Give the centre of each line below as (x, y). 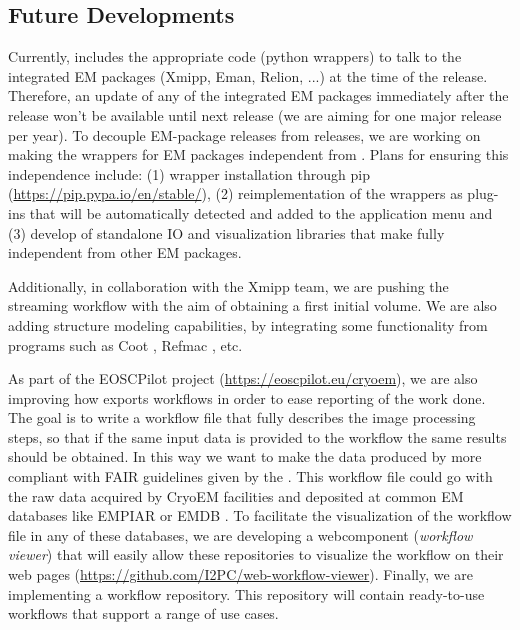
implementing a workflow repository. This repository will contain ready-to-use (246, 593)
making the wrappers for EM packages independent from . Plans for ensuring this (258, 154)
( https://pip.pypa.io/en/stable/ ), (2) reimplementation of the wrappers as (235, 193)
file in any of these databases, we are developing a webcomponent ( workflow (240, 534)
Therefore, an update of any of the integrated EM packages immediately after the (258, 95)
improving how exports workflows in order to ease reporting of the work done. (247, 397)
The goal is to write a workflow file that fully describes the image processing (242, 417)
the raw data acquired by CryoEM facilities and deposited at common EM (236, 495)
